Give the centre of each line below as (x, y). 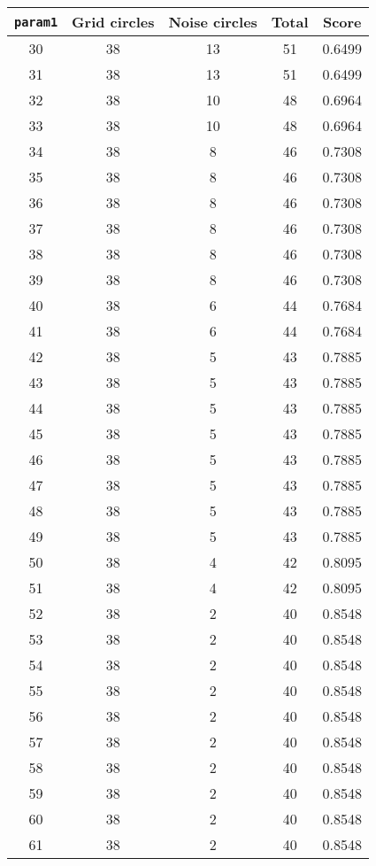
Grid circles (113, 22)
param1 (36, 22)
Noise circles (213, 22)
